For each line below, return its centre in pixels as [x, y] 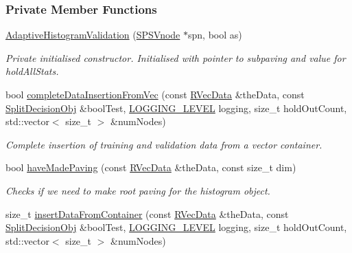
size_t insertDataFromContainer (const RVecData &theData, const [147, 213]
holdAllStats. [32, 71]
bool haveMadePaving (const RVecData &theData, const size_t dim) [151, 167]
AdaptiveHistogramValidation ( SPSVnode [93, 35]
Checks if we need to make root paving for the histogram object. [138, 190]
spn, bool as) [215, 35]
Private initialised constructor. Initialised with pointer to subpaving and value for [176, 57]
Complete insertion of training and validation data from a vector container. [164, 144]
